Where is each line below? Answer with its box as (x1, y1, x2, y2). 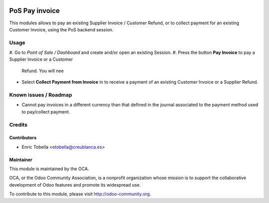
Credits (9, 121, 27, 128)
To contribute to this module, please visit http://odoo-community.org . (9, 191, 151, 197)
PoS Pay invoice (9, 6, 60, 15)
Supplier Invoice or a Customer (9, 56, 73, 62)
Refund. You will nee (21, 68, 64, 74)
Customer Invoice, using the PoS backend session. (9, 26, 114, 32)
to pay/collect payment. (21, 108, 70, 114)
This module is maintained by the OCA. (9, 166, 89, 172)
